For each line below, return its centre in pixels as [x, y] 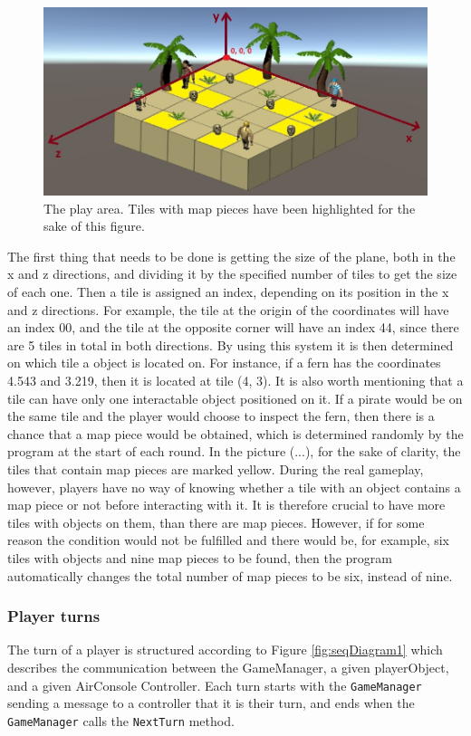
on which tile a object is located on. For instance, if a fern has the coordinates [224, 363]
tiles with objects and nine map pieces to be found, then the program [200, 557]
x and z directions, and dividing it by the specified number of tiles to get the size [232, 274]
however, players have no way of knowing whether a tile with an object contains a [234, 487]
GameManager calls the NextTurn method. [121, 720]
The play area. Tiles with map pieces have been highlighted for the [230, 208]
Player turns [54, 616]
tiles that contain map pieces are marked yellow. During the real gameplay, [216, 469]
